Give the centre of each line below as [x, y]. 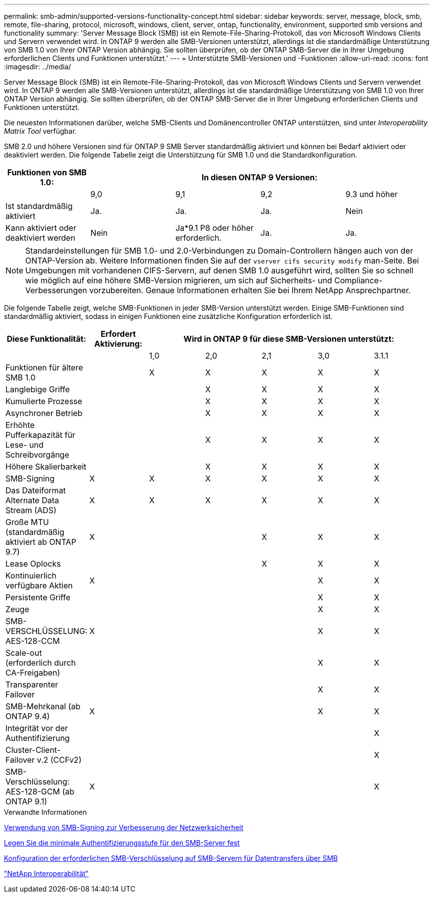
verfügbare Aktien [39, 585]
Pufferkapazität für [40, 435]
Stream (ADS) [31, 510]
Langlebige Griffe [38, 389]
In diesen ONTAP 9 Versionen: [260, 177]
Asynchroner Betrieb [44, 413]
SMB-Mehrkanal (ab [43, 706]
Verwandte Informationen [46, 812]
